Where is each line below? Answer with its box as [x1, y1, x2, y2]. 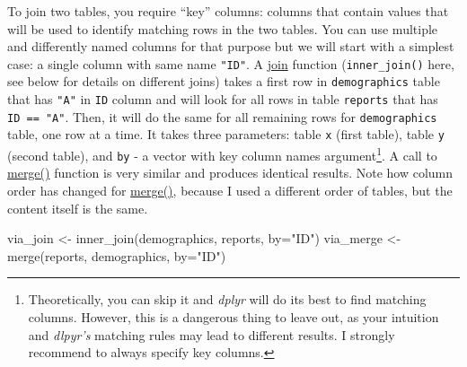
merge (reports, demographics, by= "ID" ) [7, 246, 226, 265]
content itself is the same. [7, 198, 148, 217]
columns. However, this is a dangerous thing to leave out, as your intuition [28, 307, 439, 326]
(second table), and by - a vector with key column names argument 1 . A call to [7, 144, 437, 164]
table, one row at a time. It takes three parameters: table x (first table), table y [7, 125, 445, 144]
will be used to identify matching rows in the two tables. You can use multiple [7, 19, 438, 38]
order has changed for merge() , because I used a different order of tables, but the [7, 180, 453, 199]
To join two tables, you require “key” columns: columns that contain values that [7, 2, 449, 20]
